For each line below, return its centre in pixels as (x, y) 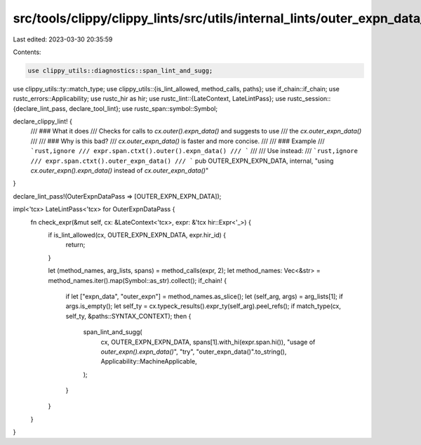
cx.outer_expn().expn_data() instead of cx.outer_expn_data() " (120, 171)
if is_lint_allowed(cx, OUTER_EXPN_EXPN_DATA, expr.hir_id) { (137, 234)
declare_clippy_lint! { (43, 121)
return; (75, 245)
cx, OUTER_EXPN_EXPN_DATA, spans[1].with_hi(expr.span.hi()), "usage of (208, 342)
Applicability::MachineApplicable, (149, 361)
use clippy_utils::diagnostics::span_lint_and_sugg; (120, 71)
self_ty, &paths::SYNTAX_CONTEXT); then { (128, 316)
